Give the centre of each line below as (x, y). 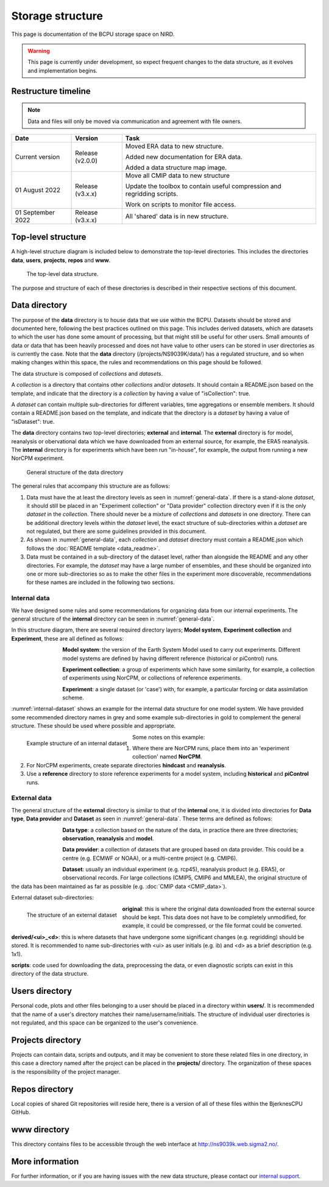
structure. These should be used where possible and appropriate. (94, 726)
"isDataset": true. (33, 421)
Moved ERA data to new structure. (174, 146)
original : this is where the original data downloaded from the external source (218, 909)
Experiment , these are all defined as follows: (68, 638)
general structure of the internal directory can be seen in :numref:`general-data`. (113, 619)
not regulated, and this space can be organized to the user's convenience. (104, 1023)
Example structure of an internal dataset (77, 744)
